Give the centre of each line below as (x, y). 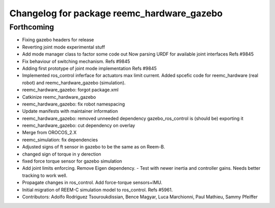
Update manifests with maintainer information (70, 111)
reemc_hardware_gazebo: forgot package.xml (71, 90)
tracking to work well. (45, 175)
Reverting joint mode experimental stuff (64, 47)
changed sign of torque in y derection (62, 154)
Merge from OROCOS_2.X (49, 133)
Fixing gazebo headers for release (58, 40)
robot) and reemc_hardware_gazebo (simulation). (74, 83)
